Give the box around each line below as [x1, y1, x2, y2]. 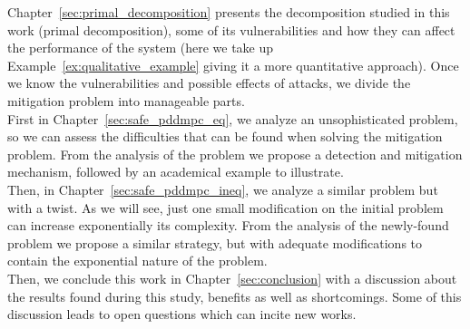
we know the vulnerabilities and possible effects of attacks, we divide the [7, 73, 411, 92]
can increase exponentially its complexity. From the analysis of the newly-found [7, 216, 449, 235]
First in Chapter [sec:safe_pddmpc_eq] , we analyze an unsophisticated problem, [7, 109, 458, 128]
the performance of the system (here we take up [7, 38, 274, 57]
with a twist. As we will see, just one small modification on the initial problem [7, 198, 444, 217]
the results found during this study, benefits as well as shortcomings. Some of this [7, 286, 462, 305]
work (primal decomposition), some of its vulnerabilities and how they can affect [7, 20, 455, 39]
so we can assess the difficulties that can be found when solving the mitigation [7, 127, 443, 146]
